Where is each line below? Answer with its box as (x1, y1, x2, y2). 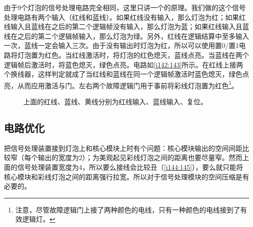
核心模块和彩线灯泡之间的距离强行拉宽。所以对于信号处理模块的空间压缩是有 (4, 171, 249, 181)
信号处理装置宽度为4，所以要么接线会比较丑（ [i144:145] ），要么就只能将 (17, 162, 243, 172)
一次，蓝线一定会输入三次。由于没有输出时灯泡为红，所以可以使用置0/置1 (4, 40, 239, 50)
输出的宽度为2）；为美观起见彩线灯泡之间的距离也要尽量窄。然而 (37, 152, 242, 162)
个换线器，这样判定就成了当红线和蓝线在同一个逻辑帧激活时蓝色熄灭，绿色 (4, 69, 242, 79)
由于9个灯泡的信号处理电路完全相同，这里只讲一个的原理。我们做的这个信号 (4, 2, 246, 12)
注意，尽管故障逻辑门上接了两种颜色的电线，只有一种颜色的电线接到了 (15, 204, 240, 214)
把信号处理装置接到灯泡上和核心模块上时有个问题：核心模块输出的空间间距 (4, 143, 242, 153)
